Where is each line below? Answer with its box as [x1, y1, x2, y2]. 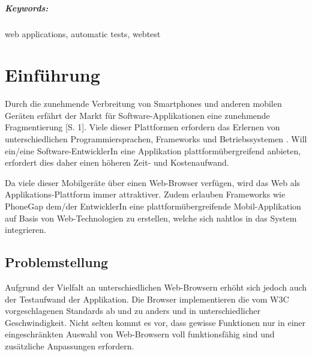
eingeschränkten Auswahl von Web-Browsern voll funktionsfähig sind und [5, 328, 275, 340]
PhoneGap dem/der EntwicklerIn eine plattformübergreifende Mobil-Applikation [5, 200, 301, 213]
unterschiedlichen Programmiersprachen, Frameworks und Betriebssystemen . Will [5, 133, 307, 145]
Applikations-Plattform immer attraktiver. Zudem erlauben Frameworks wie [5, 188, 286, 201]
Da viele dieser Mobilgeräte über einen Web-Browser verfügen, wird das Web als [5, 176, 301, 189]
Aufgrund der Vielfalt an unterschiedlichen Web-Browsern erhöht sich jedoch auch [5, 281, 307, 294]
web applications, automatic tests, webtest [5, 27, 161, 40]
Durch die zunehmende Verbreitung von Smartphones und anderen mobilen [5, 97, 282, 110]
